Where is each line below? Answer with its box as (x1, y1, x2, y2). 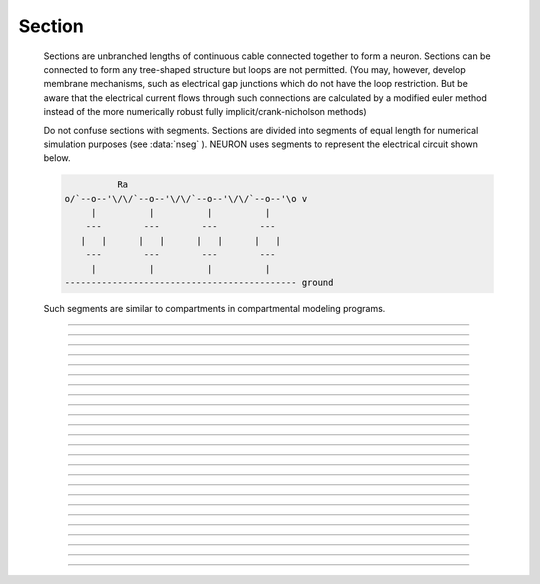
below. (43, 152, 71, 164)
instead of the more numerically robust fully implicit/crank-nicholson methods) (43, 106, 367, 118)
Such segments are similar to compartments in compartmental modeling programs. (43, 302, 386, 314)
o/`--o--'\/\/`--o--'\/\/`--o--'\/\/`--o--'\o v (64, 193, 308, 204)
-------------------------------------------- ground (64, 277, 334, 288)
